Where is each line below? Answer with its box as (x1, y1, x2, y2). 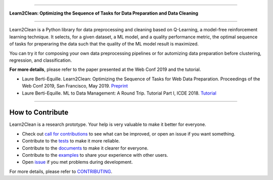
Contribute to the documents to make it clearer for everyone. (22, 145, 149, 151)
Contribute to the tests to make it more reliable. (22, 138, 120, 144)
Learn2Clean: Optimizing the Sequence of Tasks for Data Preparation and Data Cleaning (9, 10, 199, 16)
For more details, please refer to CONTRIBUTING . (9, 168, 112, 174)
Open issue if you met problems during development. (22, 159, 133, 165)
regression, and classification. (9, 57, 72, 63)
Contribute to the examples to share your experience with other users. (22, 152, 168, 158)
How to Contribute (9, 108, 69, 117)
